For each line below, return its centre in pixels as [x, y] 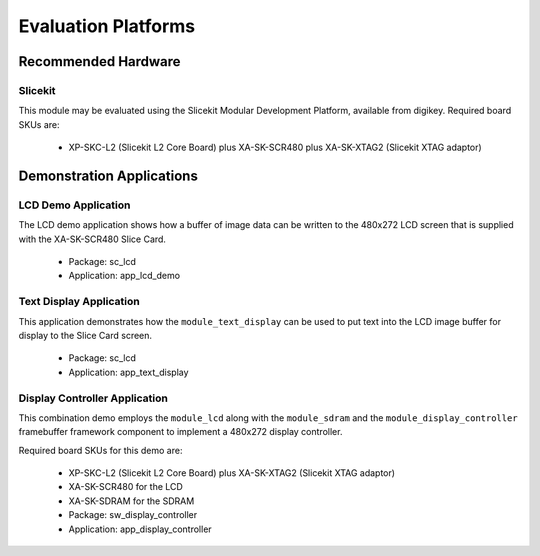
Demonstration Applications [108, 175]
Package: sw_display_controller [133, 515]
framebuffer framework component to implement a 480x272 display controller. [180, 432]
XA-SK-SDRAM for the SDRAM [131, 501]
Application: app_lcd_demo [124, 276]
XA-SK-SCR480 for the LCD [126, 487]
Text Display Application [79, 302]
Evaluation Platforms [107, 26]
